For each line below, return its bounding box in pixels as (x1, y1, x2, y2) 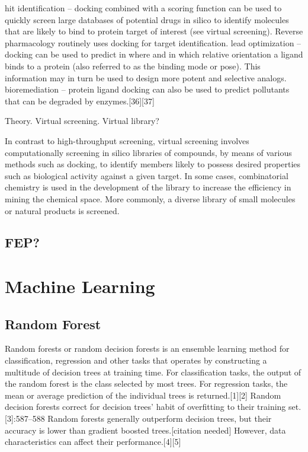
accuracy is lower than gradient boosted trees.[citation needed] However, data (5, 424, 286, 436)
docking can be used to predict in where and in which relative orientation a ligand (5, 48, 303, 61)
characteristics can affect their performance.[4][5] (5, 435, 181, 448)
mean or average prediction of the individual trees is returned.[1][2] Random (5, 389, 281, 401)
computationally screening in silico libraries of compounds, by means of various (5, 146, 292, 158)
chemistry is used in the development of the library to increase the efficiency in (5, 181, 291, 193)
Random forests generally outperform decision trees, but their (47, 412, 272, 425)
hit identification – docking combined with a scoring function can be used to (5, 2, 282, 14)
